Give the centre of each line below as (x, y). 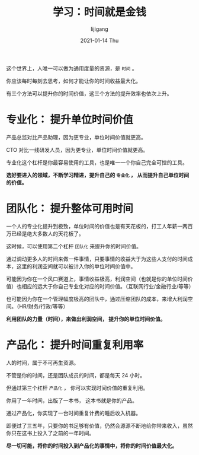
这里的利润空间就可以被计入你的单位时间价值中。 (76, 266)
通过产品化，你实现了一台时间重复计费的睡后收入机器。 (73, 413)
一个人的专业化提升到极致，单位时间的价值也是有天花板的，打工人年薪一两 (97, 226)
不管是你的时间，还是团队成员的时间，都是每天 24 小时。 (76, 375)
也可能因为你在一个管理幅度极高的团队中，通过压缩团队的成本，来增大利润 (97, 299)
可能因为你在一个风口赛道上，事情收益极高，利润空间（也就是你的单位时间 (97, 279)
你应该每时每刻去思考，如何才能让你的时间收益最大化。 (73, 81)
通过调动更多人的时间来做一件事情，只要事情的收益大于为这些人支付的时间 (97, 259)
